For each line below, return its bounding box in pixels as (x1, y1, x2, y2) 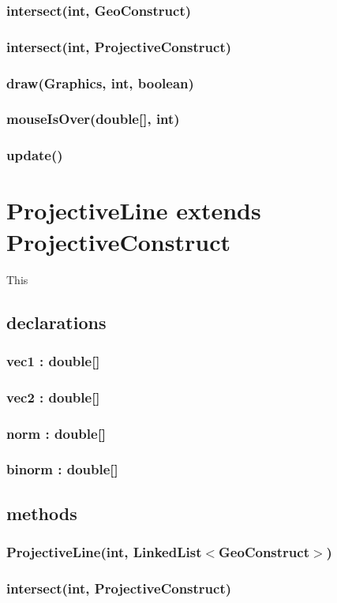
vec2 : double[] (6, 387, 100, 406)
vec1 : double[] (6, 350, 100, 370)
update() (6, 145, 63, 165)
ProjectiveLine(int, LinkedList (6, 541, 202, 561)
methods (6, 500, 77, 525)
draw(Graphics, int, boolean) (6, 73, 194, 92)
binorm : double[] (6, 459, 118, 479)
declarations (6, 309, 107, 334)
